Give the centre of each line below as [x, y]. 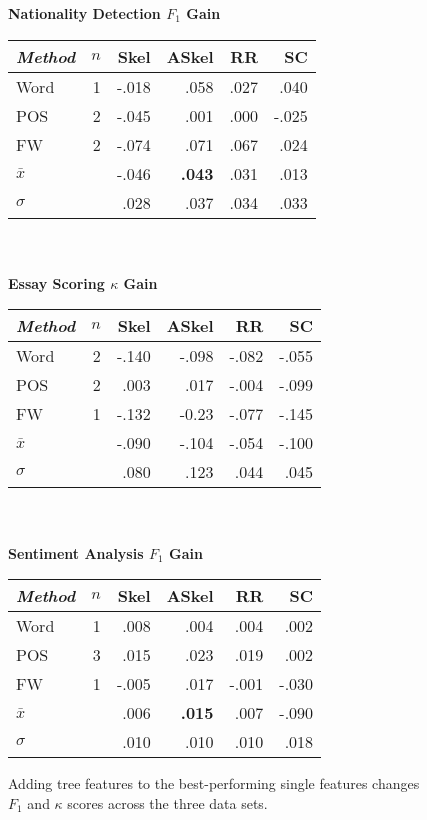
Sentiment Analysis [76, 552]
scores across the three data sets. [167, 802]
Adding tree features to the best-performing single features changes [214, 783]
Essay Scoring [56, 282]
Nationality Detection [84, 13]
